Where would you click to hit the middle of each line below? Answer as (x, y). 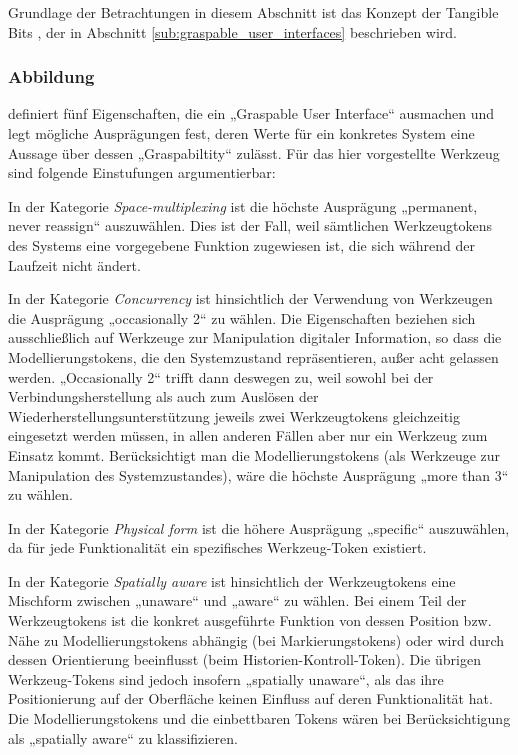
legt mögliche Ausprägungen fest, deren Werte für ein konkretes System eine (241, 133)
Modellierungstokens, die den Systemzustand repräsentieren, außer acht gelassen (253, 356)
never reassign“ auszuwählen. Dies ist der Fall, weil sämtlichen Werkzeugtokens (250, 225)
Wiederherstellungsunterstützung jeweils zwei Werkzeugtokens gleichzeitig (234, 415)
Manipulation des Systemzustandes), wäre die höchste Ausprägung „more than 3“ (258, 474)
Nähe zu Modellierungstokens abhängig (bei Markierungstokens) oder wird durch (256, 639)
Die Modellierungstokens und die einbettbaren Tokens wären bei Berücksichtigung (259, 718)
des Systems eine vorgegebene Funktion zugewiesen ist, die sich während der (242, 244)
